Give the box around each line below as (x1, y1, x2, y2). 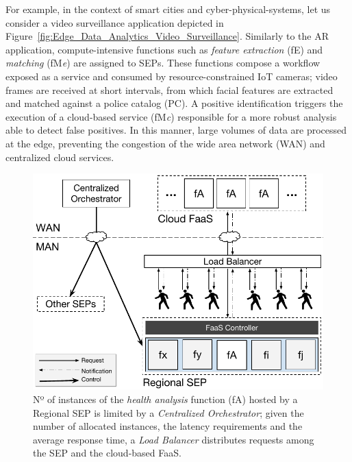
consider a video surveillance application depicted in (5, 15, 224, 29)
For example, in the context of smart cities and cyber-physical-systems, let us (5, 2, 331, 16)
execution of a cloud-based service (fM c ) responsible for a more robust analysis (5, 109, 337, 123)
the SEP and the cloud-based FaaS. (33, 446, 181, 460)
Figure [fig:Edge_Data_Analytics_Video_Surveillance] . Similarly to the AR (5, 29, 329, 43)
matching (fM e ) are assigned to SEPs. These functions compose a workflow (5, 56, 320, 70)
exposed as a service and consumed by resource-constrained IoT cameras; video (5, 69, 338, 83)
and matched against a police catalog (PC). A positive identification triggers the (5, 96, 343, 110)
